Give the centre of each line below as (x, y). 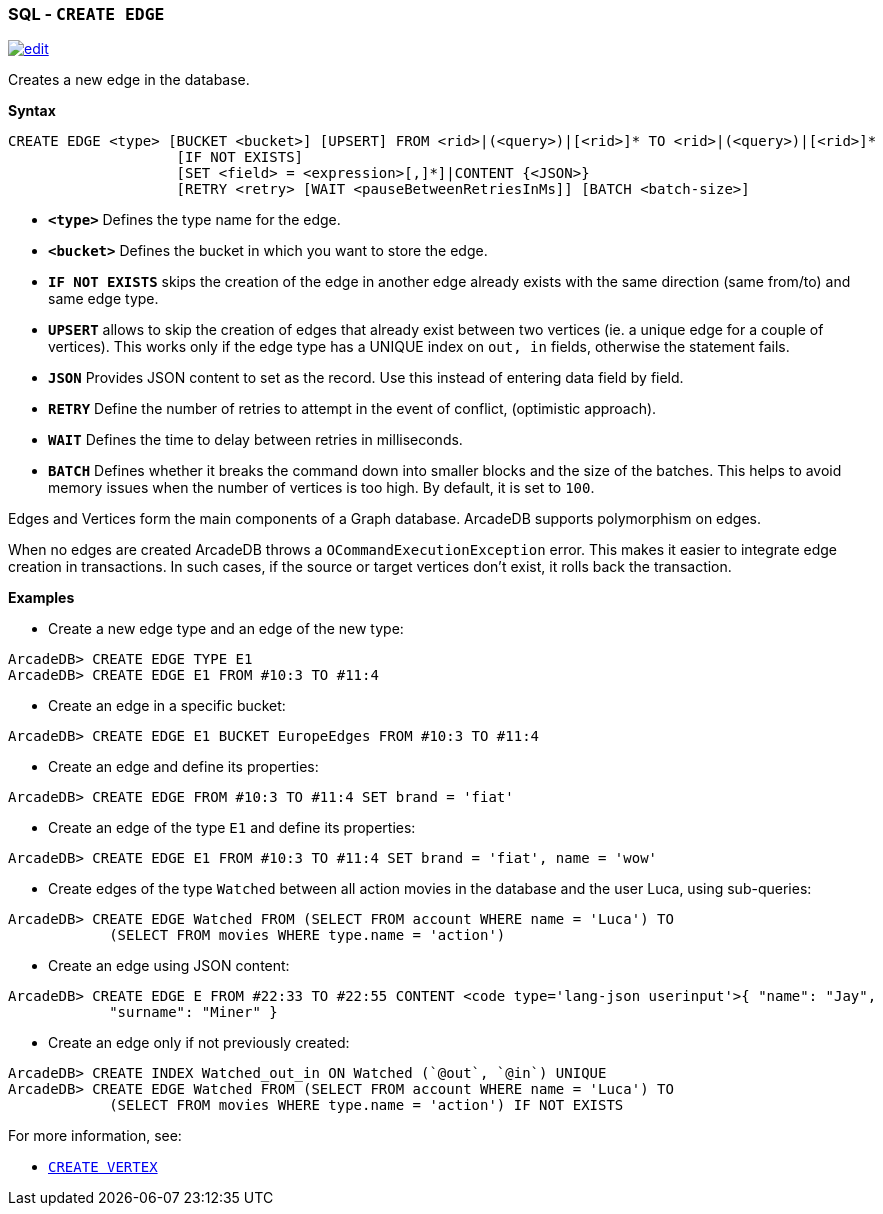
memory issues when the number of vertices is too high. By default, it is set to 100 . (321, 488)
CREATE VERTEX (103, 1167)
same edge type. (103, 299)
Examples (41, 598)
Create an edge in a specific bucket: (167, 706)
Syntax (32, 111)
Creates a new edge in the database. (129, 80)
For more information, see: (95, 1136)
